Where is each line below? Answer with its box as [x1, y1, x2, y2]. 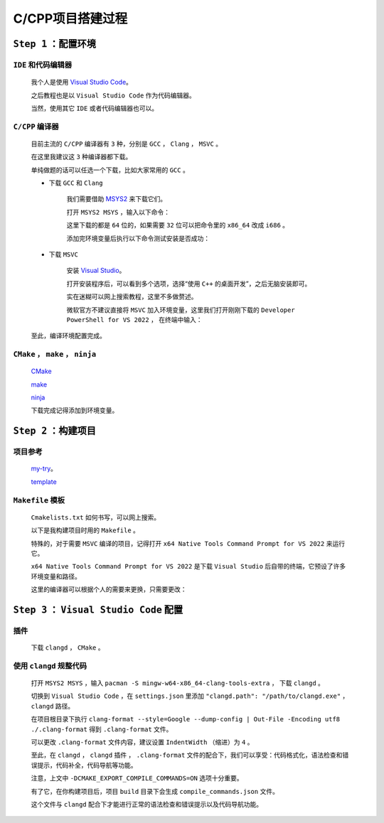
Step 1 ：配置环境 [13, 38, 96, 50]
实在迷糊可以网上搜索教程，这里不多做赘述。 [66, 292, 198, 301]
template [31, 477, 57, 486]
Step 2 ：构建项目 [13, 425, 96, 437]
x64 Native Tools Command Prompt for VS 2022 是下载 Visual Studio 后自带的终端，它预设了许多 [31, 562, 346, 571]
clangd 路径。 [31, 701, 75, 710]
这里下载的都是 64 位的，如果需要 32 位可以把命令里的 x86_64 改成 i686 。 [66, 221, 289, 230]
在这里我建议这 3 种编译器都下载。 [31, 153, 132, 161]
